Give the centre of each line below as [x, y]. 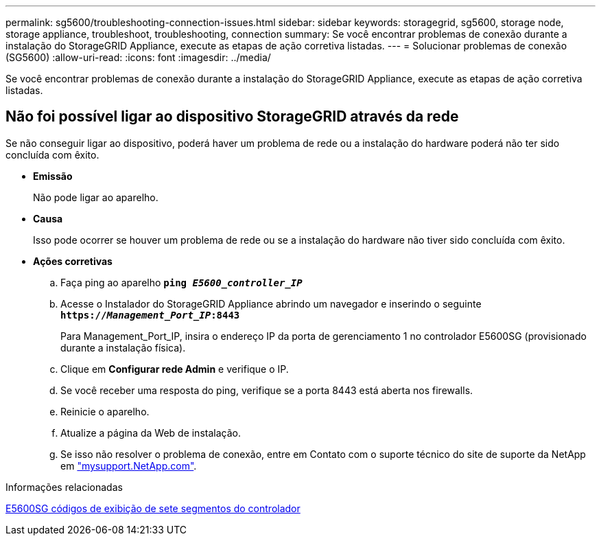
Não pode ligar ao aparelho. [96, 197]
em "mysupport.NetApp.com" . [129, 465]
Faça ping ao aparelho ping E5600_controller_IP [181, 282]
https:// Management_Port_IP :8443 [150, 315]
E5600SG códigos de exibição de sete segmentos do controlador [153, 508]
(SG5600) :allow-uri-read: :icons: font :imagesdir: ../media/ [138, 57]
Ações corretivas [73, 261]
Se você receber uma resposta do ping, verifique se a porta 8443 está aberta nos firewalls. [267, 390]
